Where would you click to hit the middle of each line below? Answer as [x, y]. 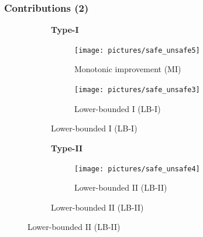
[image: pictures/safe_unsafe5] [137, 50]
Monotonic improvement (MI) [128, 69]
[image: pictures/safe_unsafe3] [137, 90]
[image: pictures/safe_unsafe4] [137, 169]
